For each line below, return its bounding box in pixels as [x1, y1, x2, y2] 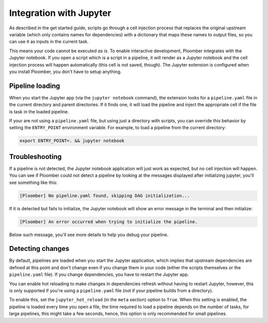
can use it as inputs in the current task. [9, 39, 89, 45]
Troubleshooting [9, 152, 62, 161]
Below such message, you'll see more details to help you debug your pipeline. [9, 232, 169, 238]
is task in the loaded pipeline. [9, 108, 69, 114]
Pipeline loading [9, 81, 61, 90]
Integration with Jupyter [9, 7, 112, 18]
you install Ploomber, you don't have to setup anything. [9, 69, 122, 75]
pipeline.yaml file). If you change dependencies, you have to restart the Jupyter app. [9, 271, 189, 278]
